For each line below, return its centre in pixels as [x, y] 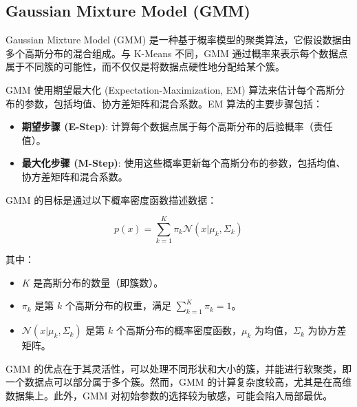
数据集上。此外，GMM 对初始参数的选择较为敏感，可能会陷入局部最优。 [169, 396]
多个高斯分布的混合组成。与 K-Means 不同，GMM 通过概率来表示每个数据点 [177, 53]
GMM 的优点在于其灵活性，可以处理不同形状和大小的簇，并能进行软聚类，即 [179, 368]
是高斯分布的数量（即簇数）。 [98, 282]
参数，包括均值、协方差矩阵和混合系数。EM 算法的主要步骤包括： [174, 103]
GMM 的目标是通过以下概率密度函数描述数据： [111, 199]
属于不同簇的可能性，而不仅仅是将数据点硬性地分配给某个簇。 [145, 66]
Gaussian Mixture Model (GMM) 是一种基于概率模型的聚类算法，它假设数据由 [178, 40]
